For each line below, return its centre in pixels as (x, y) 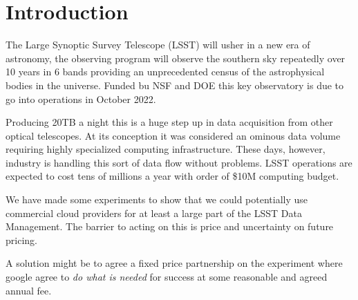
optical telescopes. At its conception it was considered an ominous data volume (173, 135)
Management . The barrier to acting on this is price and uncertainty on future (170, 226)
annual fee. (29, 290)
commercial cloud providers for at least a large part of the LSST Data (154, 213)
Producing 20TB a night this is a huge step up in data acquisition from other (169, 122)
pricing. (21, 240)
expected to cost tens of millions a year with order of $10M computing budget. (172, 176)
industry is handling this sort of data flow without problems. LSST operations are (179, 162)
